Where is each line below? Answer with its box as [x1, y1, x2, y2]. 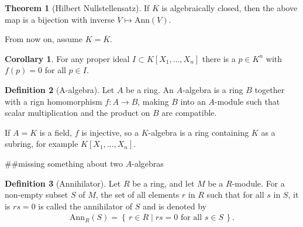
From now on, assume [5, 33, 82, 45]
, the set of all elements [95, 188, 180, 201]
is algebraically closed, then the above [161, 2, 298, 13]
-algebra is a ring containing [148, 126, 249, 138]
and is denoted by [142, 200, 206, 212]
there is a [202, 52, 236, 64]
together [254, 83, 285, 95]
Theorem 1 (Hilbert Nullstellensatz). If [5, 2, 150, 13]
